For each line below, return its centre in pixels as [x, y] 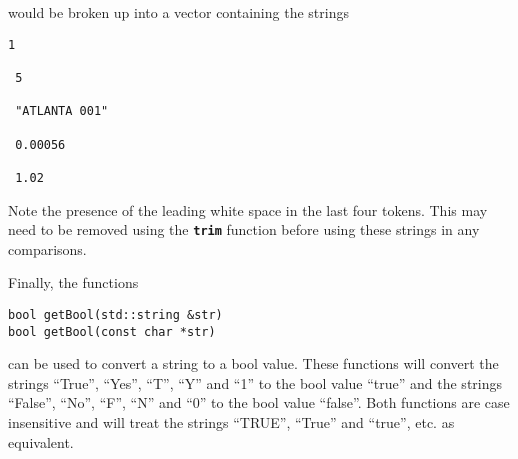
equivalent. [41, 441]
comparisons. [47, 248]
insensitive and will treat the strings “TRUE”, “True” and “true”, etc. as [231, 422]
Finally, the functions [73, 282]
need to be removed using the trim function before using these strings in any [244, 229]
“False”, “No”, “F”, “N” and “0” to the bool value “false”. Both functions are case [259, 402]
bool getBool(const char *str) [112, 331]
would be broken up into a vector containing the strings [178, 12]
